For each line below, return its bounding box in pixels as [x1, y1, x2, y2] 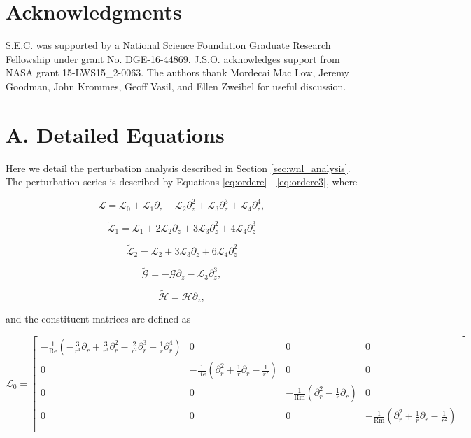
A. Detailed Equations [6, 120, 225, 148]
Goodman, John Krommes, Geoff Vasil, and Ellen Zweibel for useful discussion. [6, 78, 346, 93]
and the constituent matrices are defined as [6, 311, 191, 326]
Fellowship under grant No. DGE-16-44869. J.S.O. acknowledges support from [6, 51, 340, 66]
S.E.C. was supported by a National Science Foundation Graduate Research [6, 38, 331, 52]
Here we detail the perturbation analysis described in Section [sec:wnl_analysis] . [6, 160, 351, 175]
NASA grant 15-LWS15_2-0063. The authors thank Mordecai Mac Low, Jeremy [6, 65, 349, 80]
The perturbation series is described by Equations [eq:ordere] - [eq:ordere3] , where [6, 174, 358, 189]
